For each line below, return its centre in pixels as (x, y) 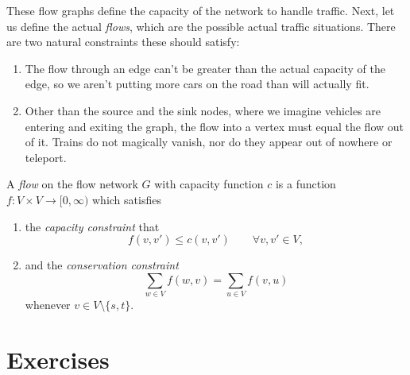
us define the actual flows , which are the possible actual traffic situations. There (201, 26)
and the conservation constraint (102, 265)
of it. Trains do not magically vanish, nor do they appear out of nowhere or (209, 142)
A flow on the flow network (72, 184)
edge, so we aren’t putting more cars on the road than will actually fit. (197, 84)
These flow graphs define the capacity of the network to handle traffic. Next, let (201, 10)
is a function (306, 184)
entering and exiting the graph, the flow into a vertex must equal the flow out (214, 126)
